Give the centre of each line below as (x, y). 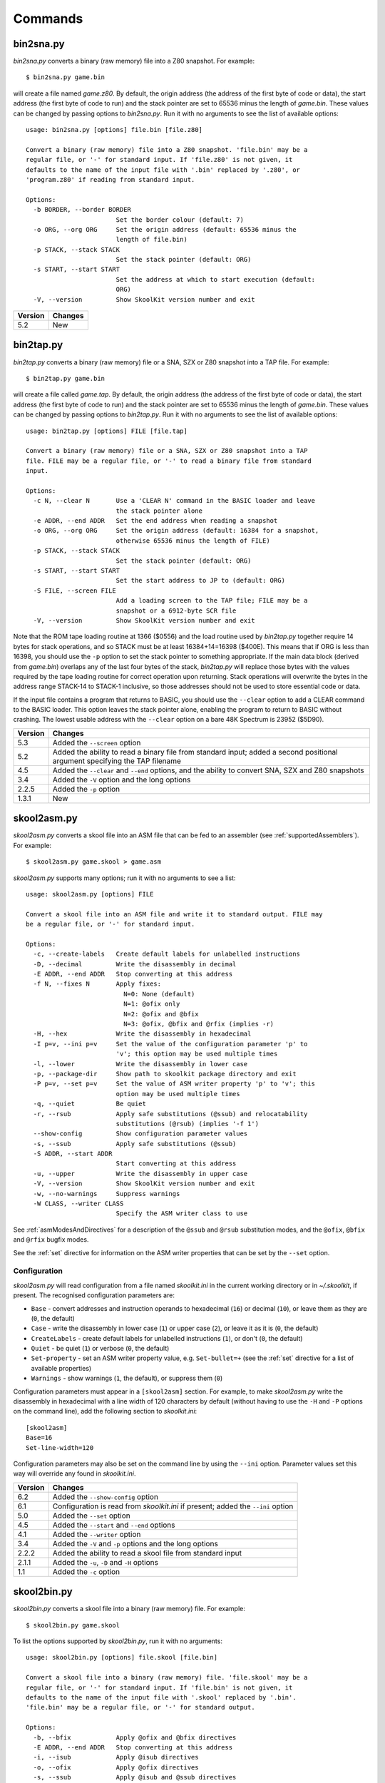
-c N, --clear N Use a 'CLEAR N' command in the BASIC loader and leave (174, 501)
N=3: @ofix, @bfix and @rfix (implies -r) (199, 1024)
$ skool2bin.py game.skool (73, 1625)
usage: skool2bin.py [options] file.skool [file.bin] (122, 1657)
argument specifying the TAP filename (117, 761)
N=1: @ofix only (152, 1004)
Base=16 (39, 1438)
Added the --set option (92, 1516)
